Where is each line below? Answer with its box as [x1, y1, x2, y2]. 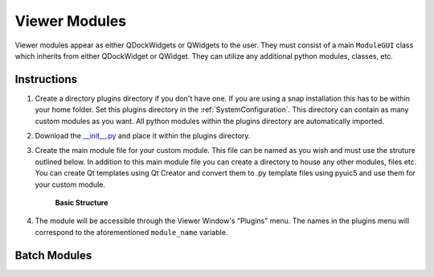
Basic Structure [55, 197, 108, 207]
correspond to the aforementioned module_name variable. [35, 227, 228, 237]
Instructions [14, 72, 78, 86]
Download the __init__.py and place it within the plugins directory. [35, 131, 251, 141]
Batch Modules [14, 248, 92, 262]
